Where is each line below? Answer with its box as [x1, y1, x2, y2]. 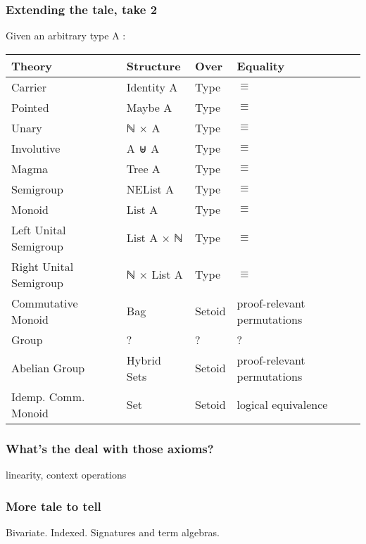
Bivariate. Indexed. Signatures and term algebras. [6, 524, 220, 539]
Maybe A [126, 99, 172, 115]
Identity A [126, 78, 178, 95]
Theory [11, 57, 52, 74]
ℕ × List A [126, 266, 183, 283]
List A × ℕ [126, 229, 183, 246]
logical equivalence [236, 396, 328, 413]
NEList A [126, 180, 175, 197]
